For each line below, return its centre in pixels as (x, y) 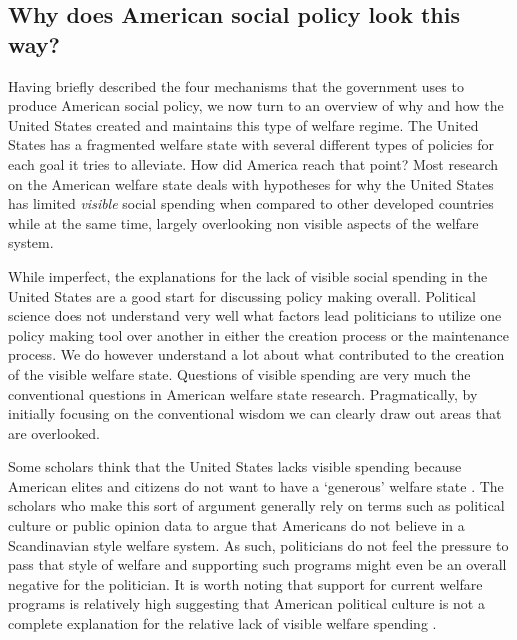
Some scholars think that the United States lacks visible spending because (235, 466)
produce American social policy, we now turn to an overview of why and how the (256, 105)
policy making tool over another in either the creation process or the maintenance (258, 334)
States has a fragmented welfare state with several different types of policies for (251, 144)
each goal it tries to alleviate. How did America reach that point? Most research (253, 163)
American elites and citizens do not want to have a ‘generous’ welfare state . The (256, 485)
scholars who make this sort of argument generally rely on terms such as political (256, 505)
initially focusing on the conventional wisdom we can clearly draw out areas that (255, 413)
